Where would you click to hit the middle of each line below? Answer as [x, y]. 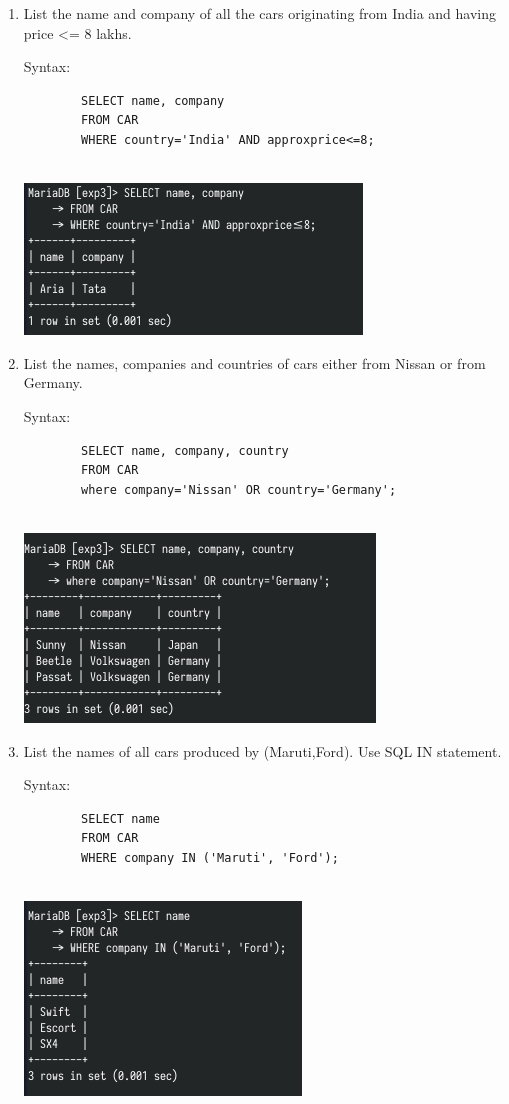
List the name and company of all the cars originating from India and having [260, 13]
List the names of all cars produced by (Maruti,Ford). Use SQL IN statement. [262, 750]
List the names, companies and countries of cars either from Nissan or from [254, 362]
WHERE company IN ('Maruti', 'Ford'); [210, 857]
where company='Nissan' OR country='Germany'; [239, 489]
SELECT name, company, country [185, 450]
